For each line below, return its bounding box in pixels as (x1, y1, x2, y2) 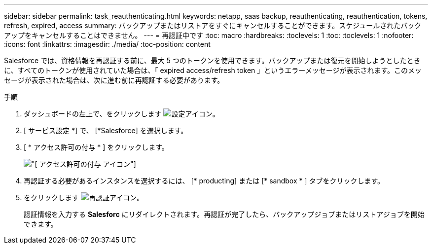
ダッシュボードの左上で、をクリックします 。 (24, 109, 219, 118)
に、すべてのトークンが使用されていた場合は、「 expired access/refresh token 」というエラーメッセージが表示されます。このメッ (4, 66, 422, 74)
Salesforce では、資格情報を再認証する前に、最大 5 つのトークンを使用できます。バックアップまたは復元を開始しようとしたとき (4, 56, 421, 65)
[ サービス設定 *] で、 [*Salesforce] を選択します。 (24, 126, 188, 135)
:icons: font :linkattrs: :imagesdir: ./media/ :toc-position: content (4, 40, 211, 48)
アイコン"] (103, 160, 136, 168)
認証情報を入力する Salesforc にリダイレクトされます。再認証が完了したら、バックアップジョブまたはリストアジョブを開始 (24, 210, 425, 218)
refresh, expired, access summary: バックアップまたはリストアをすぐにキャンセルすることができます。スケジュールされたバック (4, 21, 422, 30)
